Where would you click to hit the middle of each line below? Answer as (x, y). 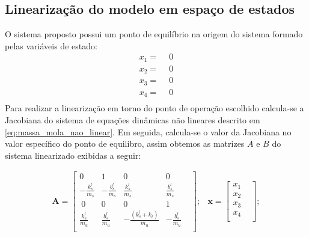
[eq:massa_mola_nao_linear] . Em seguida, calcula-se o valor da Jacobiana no (148, 131)
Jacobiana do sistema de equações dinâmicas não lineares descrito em (133, 119)
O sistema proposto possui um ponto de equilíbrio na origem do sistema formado (154, 34)
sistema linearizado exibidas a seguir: (73, 155)
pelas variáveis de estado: (51, 45)
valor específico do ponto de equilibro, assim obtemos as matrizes (125, 143)
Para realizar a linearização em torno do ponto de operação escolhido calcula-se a (154, 108)
